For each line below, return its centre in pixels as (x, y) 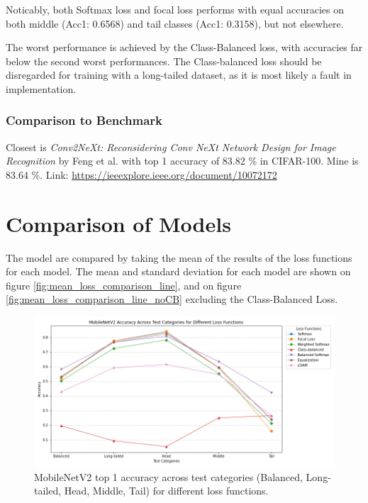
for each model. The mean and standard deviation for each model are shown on (178, 271)
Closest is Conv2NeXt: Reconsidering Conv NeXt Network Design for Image (171, 147)
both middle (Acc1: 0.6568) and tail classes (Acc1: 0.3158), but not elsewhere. (175, 23)
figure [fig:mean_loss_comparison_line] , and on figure (124, 285)
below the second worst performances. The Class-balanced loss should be (164, 61)
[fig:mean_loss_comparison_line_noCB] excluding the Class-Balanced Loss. (172, 299)
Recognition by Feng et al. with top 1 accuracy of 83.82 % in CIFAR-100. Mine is (182, 161)
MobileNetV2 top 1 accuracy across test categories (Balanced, (168, 476)
